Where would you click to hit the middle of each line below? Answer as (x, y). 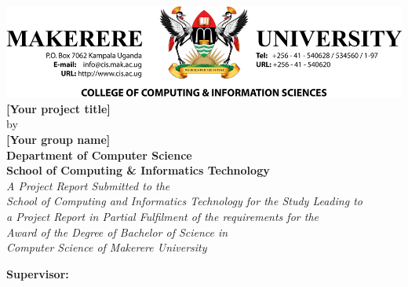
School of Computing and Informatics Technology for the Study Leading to (184, 201)
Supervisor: (38, 273)
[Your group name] (58, 139)
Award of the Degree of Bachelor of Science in (117, 232)
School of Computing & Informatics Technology (138, 170)
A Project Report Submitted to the (88, 185)
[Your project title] (58, 108)
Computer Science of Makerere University (107, 247)
